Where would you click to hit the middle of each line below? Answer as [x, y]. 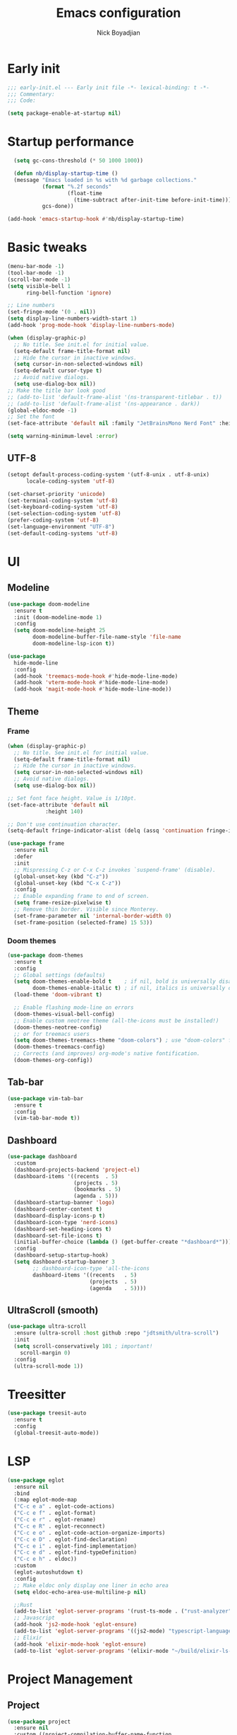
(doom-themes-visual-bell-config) [64, 1014]
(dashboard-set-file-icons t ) [58, 1235]
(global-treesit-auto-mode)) [56, 1433]
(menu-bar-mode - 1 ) [36, 267]
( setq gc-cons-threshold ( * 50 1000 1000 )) [78, 161]
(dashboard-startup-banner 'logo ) [64, 1203]
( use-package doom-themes [45, 955]
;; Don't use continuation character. [64, 824]
